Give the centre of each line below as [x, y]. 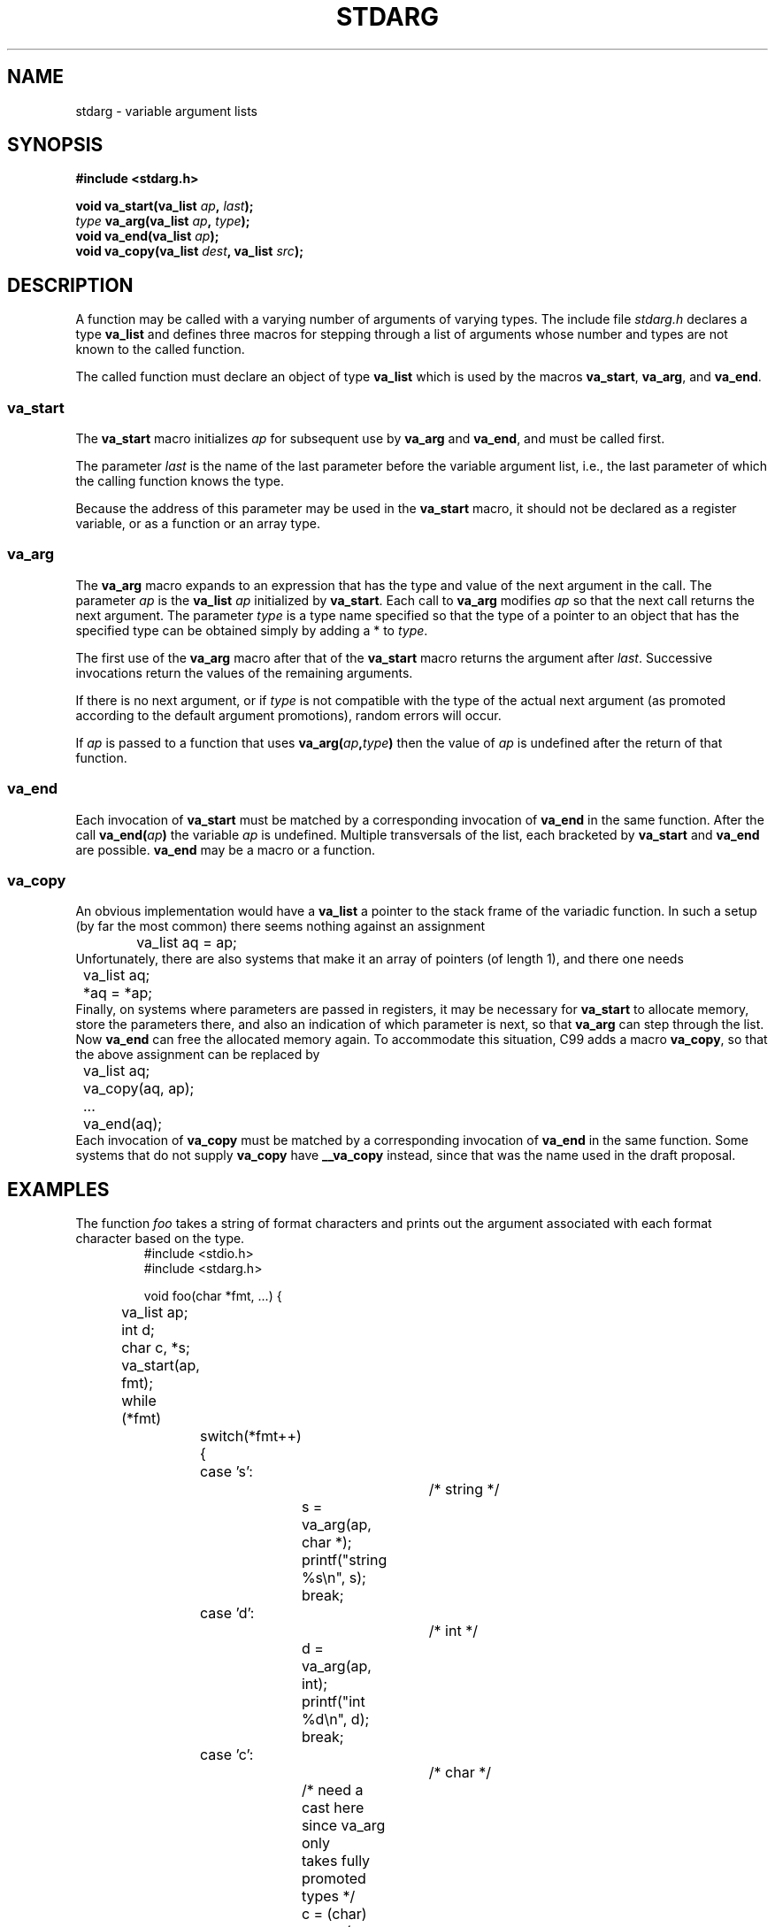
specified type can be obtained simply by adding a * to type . [252, 630]
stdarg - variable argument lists [166, 111]
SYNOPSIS [55, 145]
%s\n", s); [334, 1578]
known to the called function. [160, 349]
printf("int [333, 1702]
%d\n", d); [335, 1720]
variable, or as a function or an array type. [198, 524]
